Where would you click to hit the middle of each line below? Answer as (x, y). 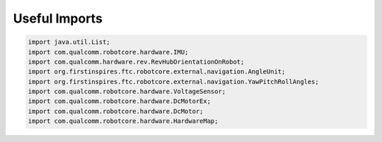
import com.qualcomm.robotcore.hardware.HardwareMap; (123, 121)
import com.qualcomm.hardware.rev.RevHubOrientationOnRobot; (136, 61)
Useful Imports (58, 18)
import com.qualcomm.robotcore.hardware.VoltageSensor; (127, 91)
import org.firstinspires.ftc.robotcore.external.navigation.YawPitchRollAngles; (174, 82)
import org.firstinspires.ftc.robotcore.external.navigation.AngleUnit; (157, 72)
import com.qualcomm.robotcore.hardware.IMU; (108, 52)
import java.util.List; (69, 42)
